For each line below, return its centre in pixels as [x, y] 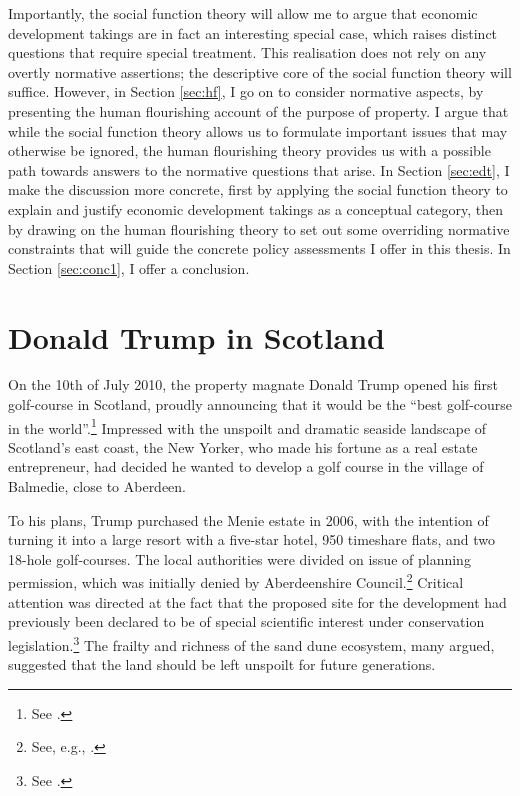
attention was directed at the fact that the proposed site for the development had [257, 601]
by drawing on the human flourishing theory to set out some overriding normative [259, 228]
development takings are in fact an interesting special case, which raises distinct [253, 32]
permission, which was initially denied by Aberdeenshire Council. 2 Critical [236, 581]
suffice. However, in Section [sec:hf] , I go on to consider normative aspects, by [246, 91]
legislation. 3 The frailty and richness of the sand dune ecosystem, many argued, [251, 643]
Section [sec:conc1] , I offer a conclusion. [129, 267]
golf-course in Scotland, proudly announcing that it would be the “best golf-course [260, 404]
